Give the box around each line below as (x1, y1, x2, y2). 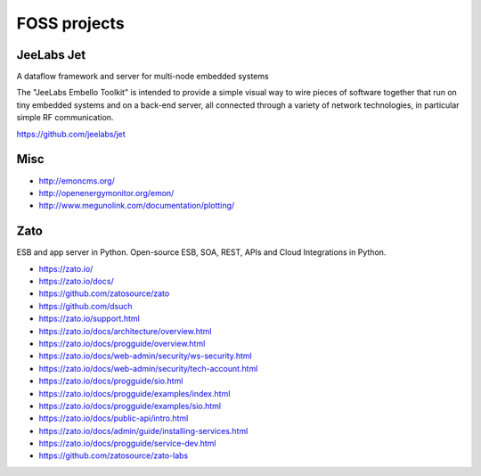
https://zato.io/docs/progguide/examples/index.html (38, 388, 231, 398)
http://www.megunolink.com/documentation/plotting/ (38, 201, 235, 211)
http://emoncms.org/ (38, 175, 115, 186)
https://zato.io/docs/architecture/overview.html (38, 325, 212, 336)
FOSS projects (16, 13, 125, 33)
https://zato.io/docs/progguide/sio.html (38, 375, 183, 387)
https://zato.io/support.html (38, 313, 140, 324)
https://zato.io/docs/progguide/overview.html (38, 338, 206, 349)
